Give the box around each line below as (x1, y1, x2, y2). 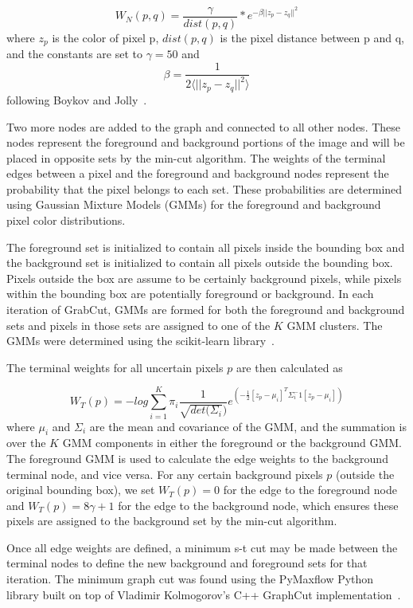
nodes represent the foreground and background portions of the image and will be (6, 134, 405, 151)
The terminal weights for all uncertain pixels (6, 359, 224, 375)
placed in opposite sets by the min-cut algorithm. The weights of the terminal (6, 149, 386, 166)
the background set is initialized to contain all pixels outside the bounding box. (6, 254, 393, 271)
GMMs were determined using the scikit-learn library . (6, 332, 275, 349)
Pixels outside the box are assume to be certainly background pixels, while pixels (6, 269, 402, 286)
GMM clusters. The (286, 316, 383, 333)
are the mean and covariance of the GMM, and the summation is (89, 418, 407, 434)
